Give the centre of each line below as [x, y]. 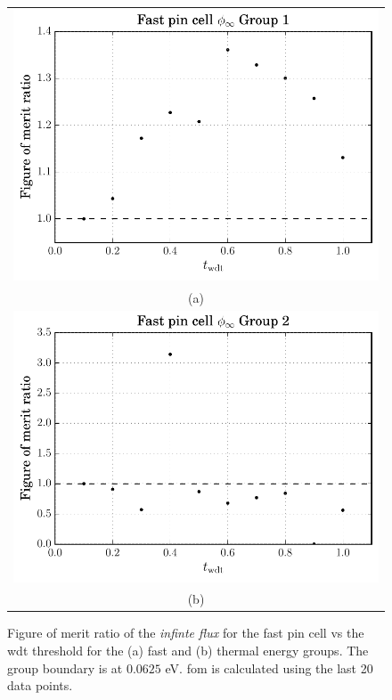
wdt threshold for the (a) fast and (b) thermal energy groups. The [188, 651]
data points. [40, 685]
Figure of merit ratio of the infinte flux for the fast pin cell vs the [186, 633]
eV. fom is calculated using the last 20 [269, 667]
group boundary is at [65, 667]
